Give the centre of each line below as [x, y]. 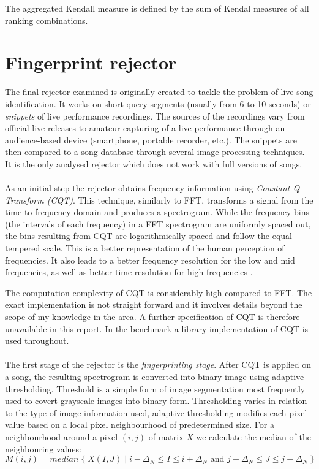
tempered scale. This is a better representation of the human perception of [145, 248]
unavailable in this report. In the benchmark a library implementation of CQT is [157, 328]
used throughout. [37, 341]
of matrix [166, 436]
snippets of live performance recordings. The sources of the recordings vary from [155, 116]
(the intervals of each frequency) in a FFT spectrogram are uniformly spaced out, [158, 223]
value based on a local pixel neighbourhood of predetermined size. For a [140, 425]
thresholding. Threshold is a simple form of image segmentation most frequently [155, 388]
